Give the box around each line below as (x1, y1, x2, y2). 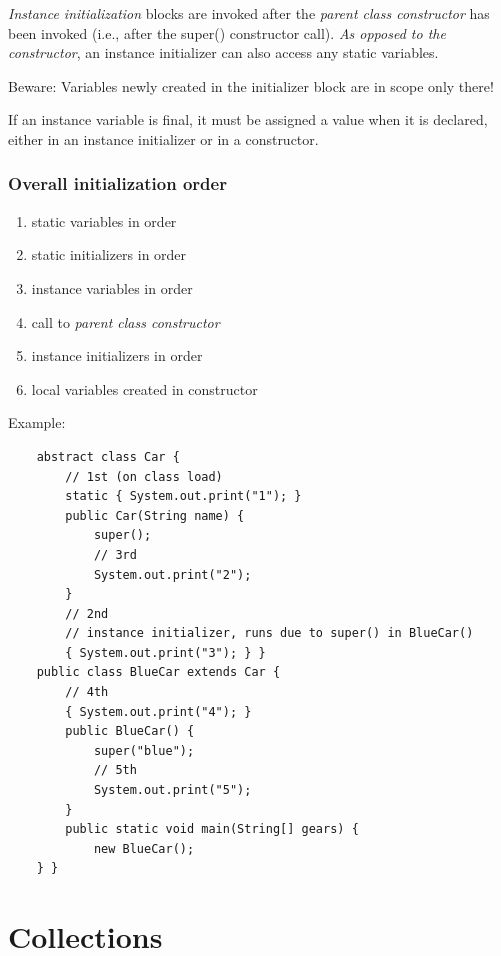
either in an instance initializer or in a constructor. (8, 128, 319, 149)
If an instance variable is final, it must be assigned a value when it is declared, (8, 109, 488, 130)
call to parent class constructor (31, 311, 220, 332)
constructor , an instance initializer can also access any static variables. (8, 42, 439, 63)
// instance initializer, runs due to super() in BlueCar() (65, 626, 474, 641)
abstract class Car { (36, 449, 180, 464)
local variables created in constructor (31, 378, 258, 399)
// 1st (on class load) (65, 469, 223, 484)
